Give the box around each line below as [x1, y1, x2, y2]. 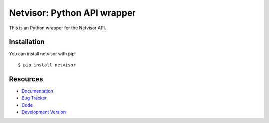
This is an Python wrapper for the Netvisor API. [9, 25, 106, 31]
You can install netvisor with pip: [9, 51, 76, 57]
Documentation [21, 88, 53, 94]
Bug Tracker [21, 95, 47, 101]
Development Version [21, 109, 66, 115]
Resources [9, 75, 43, 83]
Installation [9, 38, 45, 46]
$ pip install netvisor [18, 62, 76, 68]
